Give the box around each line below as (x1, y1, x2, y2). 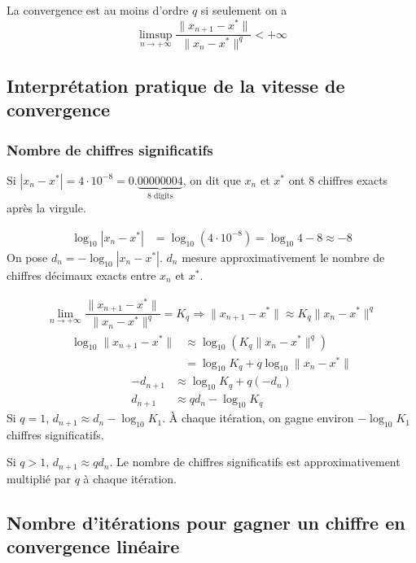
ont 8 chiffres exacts (288, 171, 388, 188)
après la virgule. (7, 199, 86, 216)
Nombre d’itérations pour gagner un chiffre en (7, 509, 405, 535)
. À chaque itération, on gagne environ (162, 409, 354, 426)
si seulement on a (200, 2, 287, 18)
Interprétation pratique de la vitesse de (7, 72, 345, 98)
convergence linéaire (7, 534, 180, 559)
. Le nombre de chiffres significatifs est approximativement (109, 453, 401, 470)
